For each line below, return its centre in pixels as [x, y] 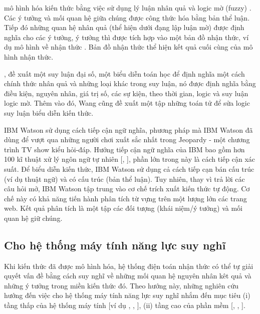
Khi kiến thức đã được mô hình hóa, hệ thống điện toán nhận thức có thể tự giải [129, 266]
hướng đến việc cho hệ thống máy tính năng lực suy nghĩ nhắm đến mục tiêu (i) [127, 295]
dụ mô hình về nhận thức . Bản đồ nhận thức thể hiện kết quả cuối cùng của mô [128, 47]
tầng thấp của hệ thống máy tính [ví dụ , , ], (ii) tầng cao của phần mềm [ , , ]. [125, 305]
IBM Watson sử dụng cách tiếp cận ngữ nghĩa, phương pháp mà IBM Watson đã [128, 129]
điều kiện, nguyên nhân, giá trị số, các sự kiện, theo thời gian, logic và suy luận [126, 93]
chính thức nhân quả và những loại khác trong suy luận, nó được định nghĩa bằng [130, 83]
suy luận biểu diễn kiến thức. [49, 112]
